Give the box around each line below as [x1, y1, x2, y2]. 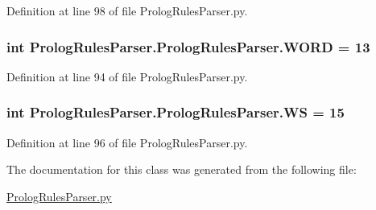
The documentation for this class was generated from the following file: [6, 161, 357, 178]
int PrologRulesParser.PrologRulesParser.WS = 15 [6, 102, 345, 122]
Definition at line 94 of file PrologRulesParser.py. [6, 68, 248, 84]
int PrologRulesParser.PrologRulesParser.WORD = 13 [6, 36, 370, 56]
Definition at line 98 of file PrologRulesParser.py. [6, 2, 248, 19]
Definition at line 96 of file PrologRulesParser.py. [6, 134, 248, 150]
